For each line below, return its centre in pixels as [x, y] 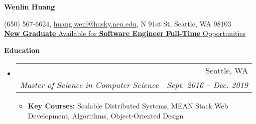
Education [22, 50]
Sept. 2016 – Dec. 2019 [207, 85]
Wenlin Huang [30, 6]
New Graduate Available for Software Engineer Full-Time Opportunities [125, 33]
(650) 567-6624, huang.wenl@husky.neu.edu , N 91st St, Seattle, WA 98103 [118, 23]
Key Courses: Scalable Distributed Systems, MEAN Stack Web [128, 106]
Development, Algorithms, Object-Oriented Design [106, 115]
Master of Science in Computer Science [89, 85]
